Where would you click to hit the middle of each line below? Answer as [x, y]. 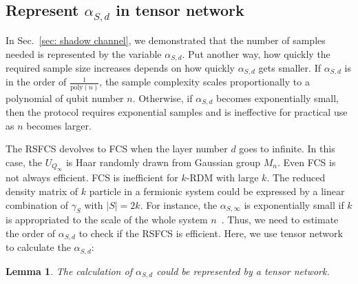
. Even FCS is [306, 162]
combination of [37, 204]
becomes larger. [59, 125]
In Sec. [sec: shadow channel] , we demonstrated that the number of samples [166, 40]
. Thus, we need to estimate [280, 220]
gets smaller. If [289, 68]
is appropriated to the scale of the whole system [107, 220]
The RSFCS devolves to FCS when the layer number [117, 149]
